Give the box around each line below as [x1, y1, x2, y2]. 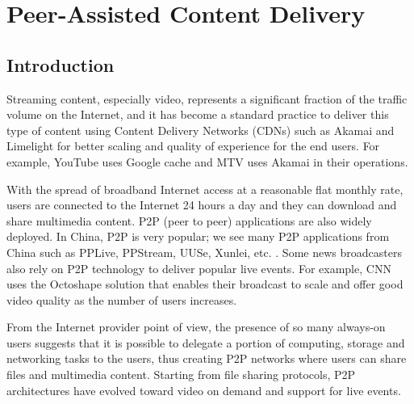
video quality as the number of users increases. [6, 291, 237, 308]
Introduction [6, 52, 115, 77]
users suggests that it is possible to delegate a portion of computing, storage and [6, 334, 405, 351]
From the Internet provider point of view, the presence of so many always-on [6, 318, 386, 335]
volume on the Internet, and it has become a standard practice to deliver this [6, 106, 389, 123]
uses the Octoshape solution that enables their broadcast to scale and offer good [6, 276, 404, 292]
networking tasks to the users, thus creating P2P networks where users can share [6, 350, 407, 367]
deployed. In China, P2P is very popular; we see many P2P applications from [6, 228, 390, 245]
